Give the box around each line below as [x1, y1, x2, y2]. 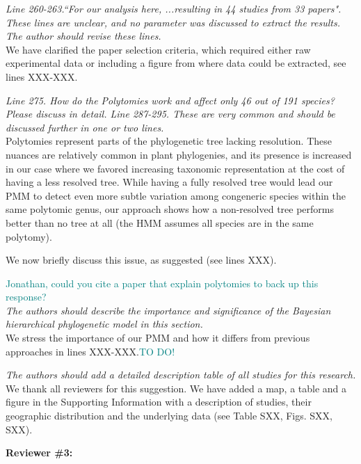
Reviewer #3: [6, 445, 73, 460]
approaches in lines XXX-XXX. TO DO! [6, 344, 175, 358]
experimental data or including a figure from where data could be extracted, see [6, 56, 346, 70]
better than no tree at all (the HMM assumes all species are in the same [6, 215, 314, 230]
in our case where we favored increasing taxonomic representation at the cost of [6, 161, 345, 175]
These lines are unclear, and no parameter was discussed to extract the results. [6, 15, 340, 29]
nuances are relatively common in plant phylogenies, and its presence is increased [6, 147, 352, 161]
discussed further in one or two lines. [6, 120, 164, 134]
